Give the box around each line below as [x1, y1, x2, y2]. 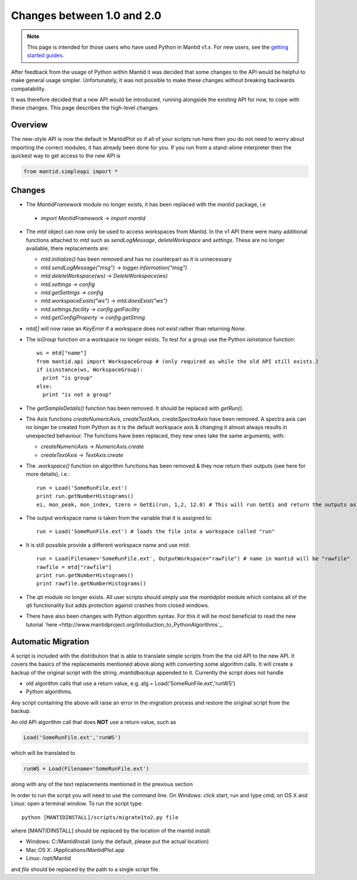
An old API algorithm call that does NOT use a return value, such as [11, 718, 177, 725]
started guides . [27, 52, 64, 59]
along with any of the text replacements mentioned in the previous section [11, 781, 193, 788]
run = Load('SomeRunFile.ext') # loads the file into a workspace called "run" [36, 528, 275, 535]
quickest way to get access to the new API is [11, 152, 121, 159]
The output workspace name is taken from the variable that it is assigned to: [26, 514, 212, 521]
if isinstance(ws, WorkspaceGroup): [36, 367, 143, 373]
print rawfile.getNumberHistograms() [36, 580, 147, 587]
